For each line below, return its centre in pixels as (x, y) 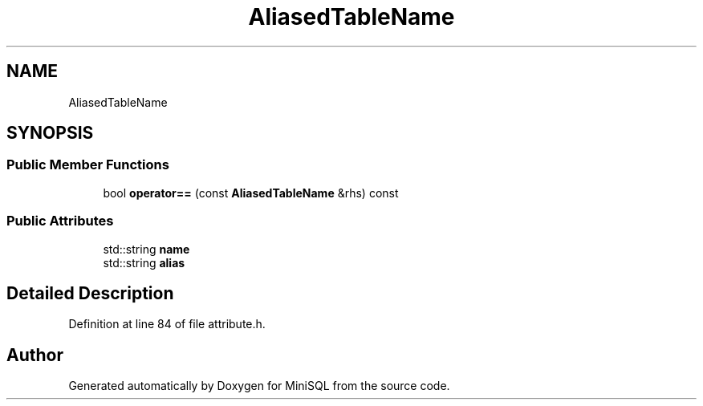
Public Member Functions (88, 165)
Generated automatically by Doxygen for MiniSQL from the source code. (259, 386)
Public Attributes (60, 221)
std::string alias (144, 262)
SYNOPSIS (50, 133)
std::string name (146, 249)
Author (35, 355)
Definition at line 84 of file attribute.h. (167, 324)
